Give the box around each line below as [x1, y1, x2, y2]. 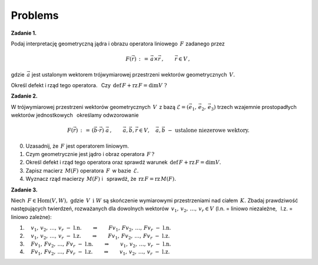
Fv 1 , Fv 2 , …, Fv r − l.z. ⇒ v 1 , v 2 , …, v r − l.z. [31, 249, 170, 257]
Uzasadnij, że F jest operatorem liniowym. [25, 142, 129, 150]
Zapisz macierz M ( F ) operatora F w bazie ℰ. [25, 167, 139, 174]
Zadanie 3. [11, 186, 38, 193]
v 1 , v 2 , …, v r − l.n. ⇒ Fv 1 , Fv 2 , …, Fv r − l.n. [31, 224, 171, 233]
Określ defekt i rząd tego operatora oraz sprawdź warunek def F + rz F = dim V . [25, 159, 221, 166]
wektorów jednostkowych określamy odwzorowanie [11, 112, 139, 119]
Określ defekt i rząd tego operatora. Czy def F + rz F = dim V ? [11, 81, 167, 88]
